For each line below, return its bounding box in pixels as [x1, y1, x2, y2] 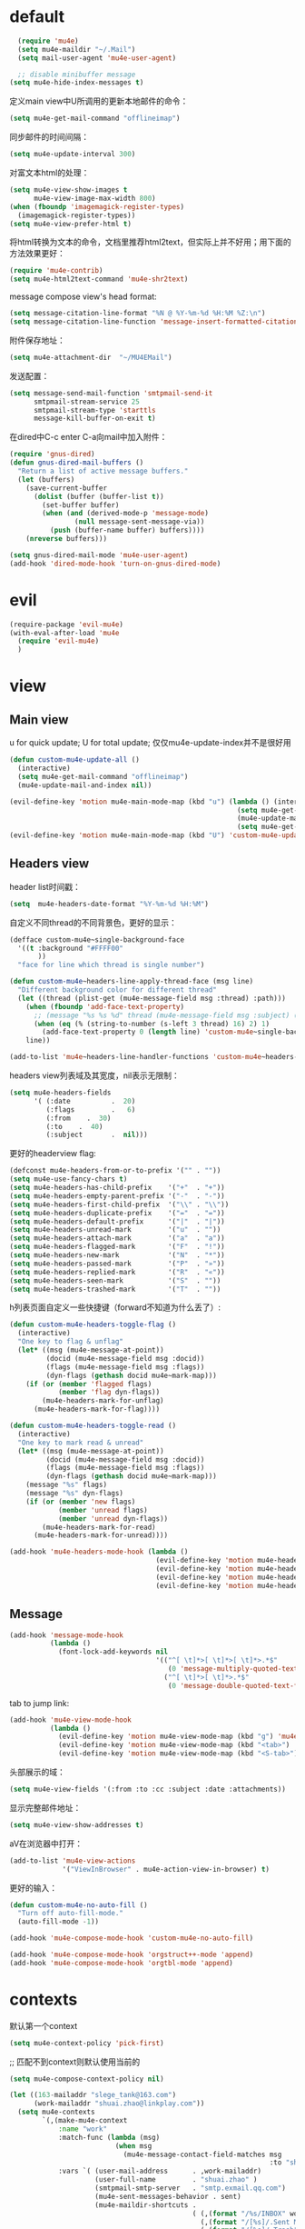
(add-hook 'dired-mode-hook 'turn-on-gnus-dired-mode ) [9, 559, 221, 568]
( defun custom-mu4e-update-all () [9, 755, 141, 765]
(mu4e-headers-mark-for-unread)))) [33, 1531, 169, 1540]
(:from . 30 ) [45, 1114, 112, 1123]
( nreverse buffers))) [25, 535, 107, 544]
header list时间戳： [9, 881, 82, 892]
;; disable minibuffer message [17, 70, 136, 79]
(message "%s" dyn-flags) [25, 1489, 124, 1498]
